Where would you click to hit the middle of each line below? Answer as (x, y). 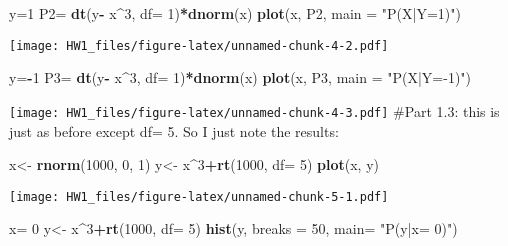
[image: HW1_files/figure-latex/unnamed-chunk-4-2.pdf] (199, 45)
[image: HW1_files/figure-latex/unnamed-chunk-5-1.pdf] (199, 196)
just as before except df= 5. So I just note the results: (174, 130)
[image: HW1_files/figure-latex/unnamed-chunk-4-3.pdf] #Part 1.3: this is (254, 110)
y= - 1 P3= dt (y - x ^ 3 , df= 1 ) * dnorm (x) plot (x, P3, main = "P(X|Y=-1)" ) (240, 77)
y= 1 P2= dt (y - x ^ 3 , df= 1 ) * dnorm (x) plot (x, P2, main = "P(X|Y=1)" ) (235, 13)
